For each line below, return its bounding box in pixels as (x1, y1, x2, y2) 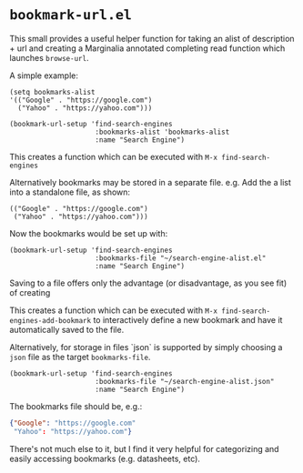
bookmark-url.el (9, 6, 132, 24)
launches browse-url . (9, 52, 89, 63)
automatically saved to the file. (9, 324, 125, 335)
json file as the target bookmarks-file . (9, 351, 151, 362)
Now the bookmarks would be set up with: (9, 227, 168, 238)
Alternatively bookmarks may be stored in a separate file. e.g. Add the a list (9, 176, 291, 187)
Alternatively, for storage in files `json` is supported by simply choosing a (9, 341, 283, 352)
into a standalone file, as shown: (9, 186, 130, 197)
